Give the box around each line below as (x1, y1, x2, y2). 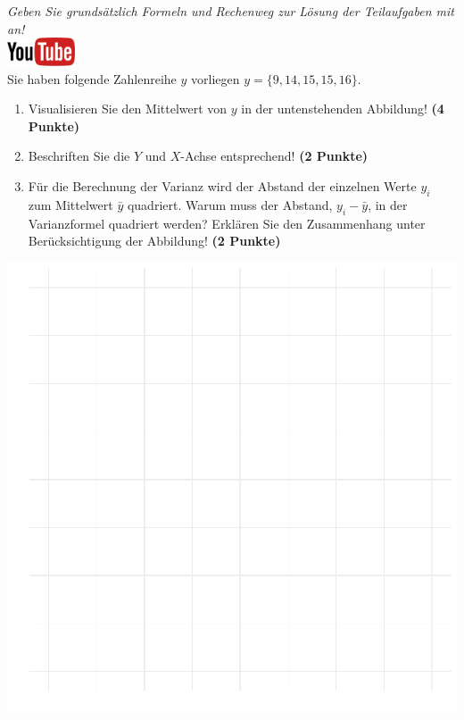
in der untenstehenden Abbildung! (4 (241, 99, 444, 118)
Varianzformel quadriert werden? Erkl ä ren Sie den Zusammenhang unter (28, 213, 426, 232)
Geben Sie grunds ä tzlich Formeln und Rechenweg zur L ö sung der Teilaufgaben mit (7, 2, 454, 20)
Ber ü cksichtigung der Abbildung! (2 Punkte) (28, 231, 281, 250)
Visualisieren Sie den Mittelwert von (28, 99, 228, 118)
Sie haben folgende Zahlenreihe (7, 69, 177, 88)
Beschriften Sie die (28, 147, 130, 165)
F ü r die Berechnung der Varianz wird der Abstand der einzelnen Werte (28, 176, 417, 195)
